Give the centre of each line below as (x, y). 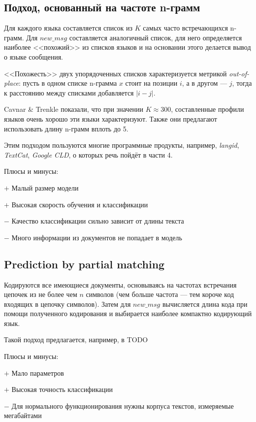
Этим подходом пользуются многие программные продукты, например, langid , (122, 145)
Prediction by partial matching (84, 264)
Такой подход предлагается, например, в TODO (76, 340)
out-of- (239, 73)
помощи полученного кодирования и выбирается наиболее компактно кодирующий (128, 313)
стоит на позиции (151, 83)
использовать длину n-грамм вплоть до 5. (66, 128)
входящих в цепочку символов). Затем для (67, 304)
